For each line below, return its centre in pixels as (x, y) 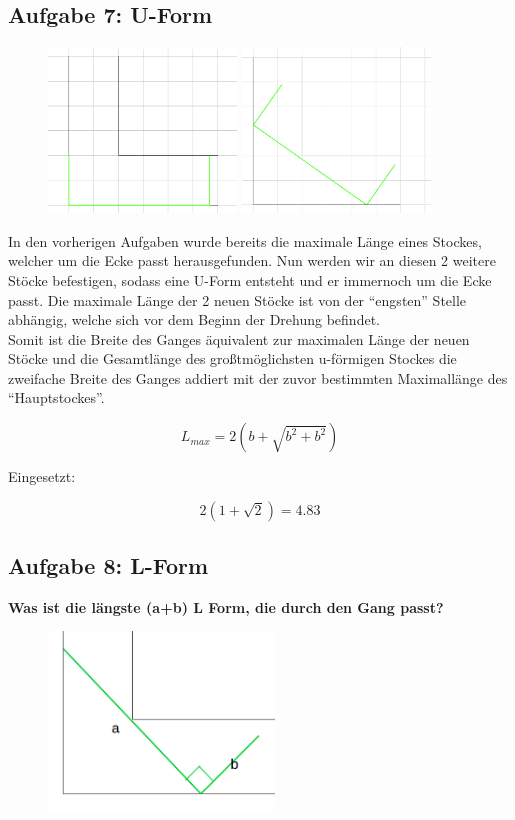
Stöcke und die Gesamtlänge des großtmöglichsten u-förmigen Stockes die (232, 358)
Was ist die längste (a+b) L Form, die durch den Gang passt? (226, 606)
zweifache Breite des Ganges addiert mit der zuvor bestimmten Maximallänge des (258, 377)
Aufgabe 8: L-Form (108, 565)
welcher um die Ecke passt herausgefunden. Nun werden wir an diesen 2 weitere (252, 260)
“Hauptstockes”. (56, 397)
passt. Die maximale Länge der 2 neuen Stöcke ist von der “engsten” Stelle (237, 299)
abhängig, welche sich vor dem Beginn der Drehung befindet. (194, 319)
